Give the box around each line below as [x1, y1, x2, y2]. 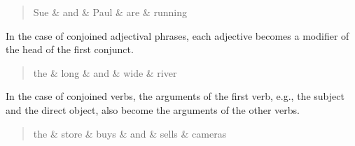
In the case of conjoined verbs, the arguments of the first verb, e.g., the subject [6, 89, 344, 103]
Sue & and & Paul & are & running [33, 5, 188, 19]
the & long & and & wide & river [33, 65, 177, 80]
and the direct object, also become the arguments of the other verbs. [6, 102, 300, 117]
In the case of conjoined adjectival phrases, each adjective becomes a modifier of [6, 28, 349, 43]
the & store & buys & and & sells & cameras [33, 126, 227, 140]
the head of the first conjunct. [6, 42, 134, 57]
